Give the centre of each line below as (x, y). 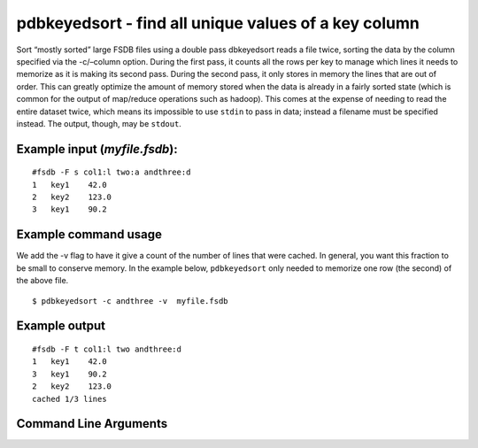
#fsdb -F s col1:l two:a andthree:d (112, 172)
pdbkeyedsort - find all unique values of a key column (218, 23)
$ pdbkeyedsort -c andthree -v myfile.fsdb (131, 301)
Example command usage (89, 235)
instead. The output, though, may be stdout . (99, 123)
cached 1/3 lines (69, 399)
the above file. (42, 281)
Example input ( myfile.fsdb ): (97, 149)
